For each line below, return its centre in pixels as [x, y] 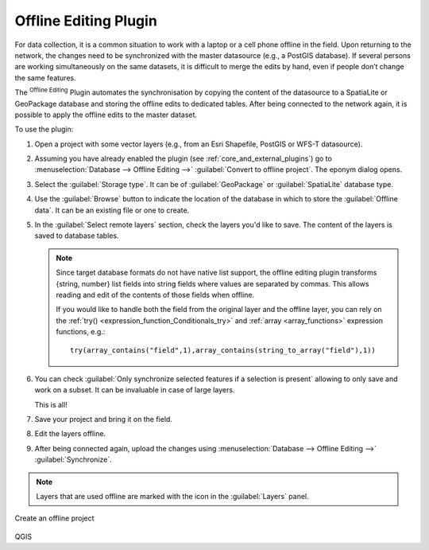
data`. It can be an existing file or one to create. [112, 210]
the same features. [45, 78]
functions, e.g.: [81, 332]
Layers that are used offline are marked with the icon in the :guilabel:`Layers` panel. [172, 497]
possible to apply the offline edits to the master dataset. [106, 115]
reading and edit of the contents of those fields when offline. [155, 295]
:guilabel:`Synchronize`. [73, 460]
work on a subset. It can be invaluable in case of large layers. [135, 390]
